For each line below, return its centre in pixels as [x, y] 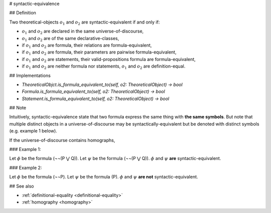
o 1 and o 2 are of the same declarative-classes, [71, 39]
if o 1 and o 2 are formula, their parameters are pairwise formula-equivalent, [99, 53]
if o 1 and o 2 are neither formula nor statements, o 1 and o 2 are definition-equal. [104, 66]
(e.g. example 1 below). [33, 131]
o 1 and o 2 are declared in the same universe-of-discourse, [83, 31]
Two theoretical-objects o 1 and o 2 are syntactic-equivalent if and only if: [85, 22]
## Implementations [30, 75]
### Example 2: [26, 167]
